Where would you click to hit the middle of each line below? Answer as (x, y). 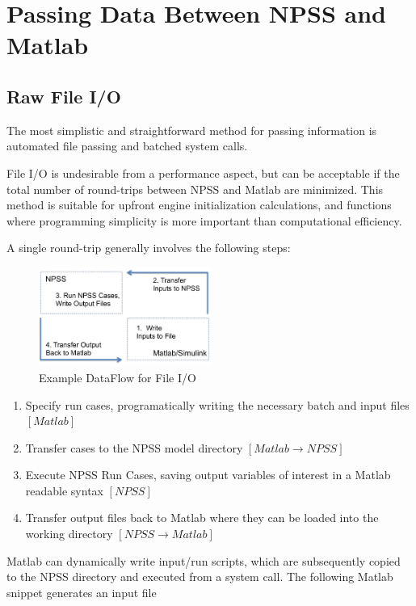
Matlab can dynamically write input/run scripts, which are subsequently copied (204, 560)
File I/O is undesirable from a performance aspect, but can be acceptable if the (203, 173)
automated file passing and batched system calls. (127, 146)
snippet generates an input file (82, 592)
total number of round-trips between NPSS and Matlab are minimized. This (195, 189)
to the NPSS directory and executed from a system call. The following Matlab (200, 577)
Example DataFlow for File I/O (118, 377)
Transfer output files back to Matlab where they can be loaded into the (202, 518)
